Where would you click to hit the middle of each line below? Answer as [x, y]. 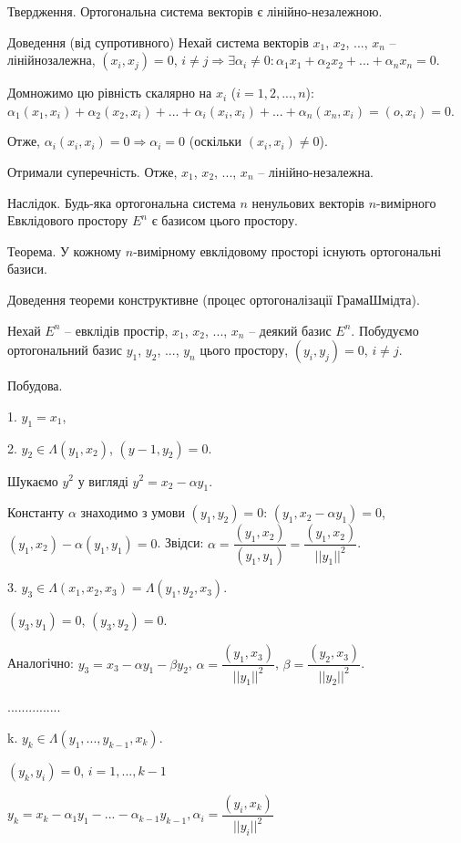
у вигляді [103, 480]
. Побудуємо [385, 330]
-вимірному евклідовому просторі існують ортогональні [287, 250]
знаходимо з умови [133, 512]
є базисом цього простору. [225, 220]
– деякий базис [290, 330]
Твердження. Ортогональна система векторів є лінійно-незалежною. [195, 11]
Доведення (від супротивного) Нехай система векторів [158, 42]
